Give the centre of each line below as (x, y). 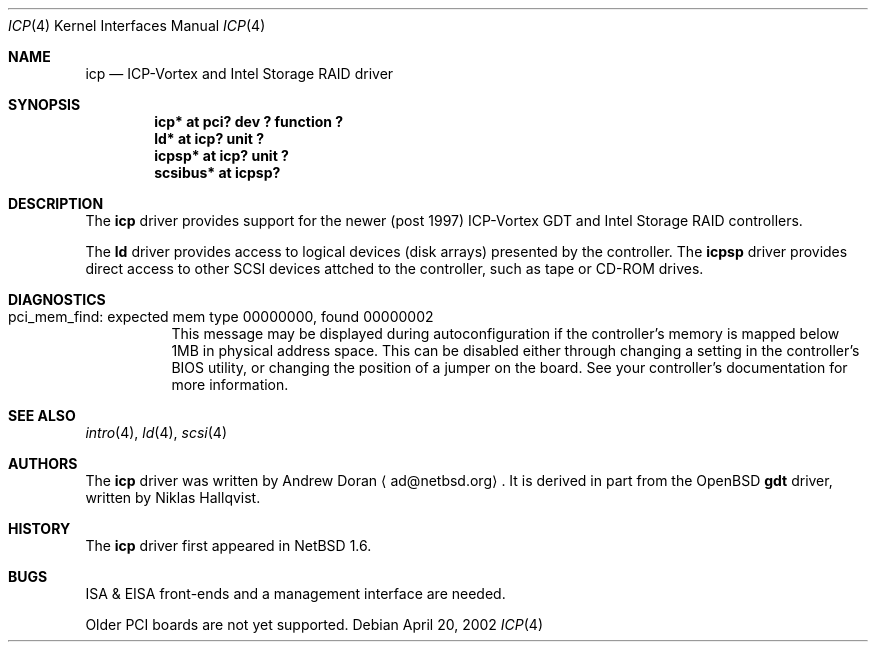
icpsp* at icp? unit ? (221, 155)
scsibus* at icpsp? (217, 172)
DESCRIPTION (56, 203)
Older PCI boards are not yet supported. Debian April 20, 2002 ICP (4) (314, 624)
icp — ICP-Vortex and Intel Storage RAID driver (239, 73)
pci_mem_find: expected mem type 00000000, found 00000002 (221, 316)
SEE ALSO (42, 415)
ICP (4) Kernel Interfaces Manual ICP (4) (137, 25)
